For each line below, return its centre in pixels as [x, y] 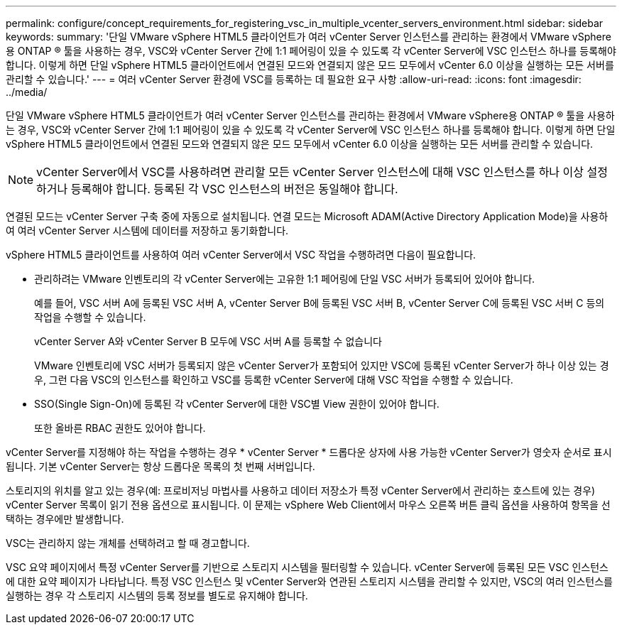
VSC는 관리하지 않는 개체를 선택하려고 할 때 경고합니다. [128, 543]
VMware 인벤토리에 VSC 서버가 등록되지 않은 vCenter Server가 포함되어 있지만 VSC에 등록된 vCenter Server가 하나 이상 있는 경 [322, 365]
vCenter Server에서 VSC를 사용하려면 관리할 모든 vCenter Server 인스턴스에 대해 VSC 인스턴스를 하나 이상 [310, 172]
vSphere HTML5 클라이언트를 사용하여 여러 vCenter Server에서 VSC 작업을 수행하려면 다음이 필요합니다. [241, 255]
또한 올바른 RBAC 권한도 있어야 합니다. [120, 428]
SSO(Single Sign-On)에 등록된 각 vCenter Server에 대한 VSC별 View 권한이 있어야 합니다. [237, 404]
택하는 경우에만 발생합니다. [65, 519]
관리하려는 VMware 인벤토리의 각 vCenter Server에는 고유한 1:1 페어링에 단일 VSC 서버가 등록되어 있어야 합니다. [285, 279]
